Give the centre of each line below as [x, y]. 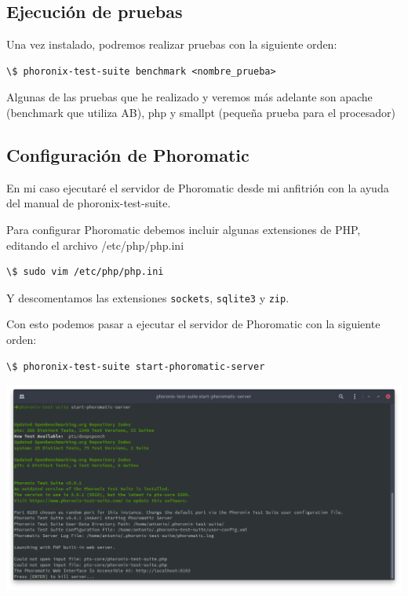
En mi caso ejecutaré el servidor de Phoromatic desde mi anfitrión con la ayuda [198, 187]
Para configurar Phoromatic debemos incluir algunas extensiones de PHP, [184, 229]
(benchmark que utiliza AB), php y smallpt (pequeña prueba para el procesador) [201, 112]
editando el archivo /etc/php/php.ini [95, 245]
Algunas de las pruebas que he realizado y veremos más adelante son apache [189, 97]
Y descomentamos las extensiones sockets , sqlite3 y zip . [148, 297]
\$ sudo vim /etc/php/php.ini [85, 272]
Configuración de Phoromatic [128, 154]
